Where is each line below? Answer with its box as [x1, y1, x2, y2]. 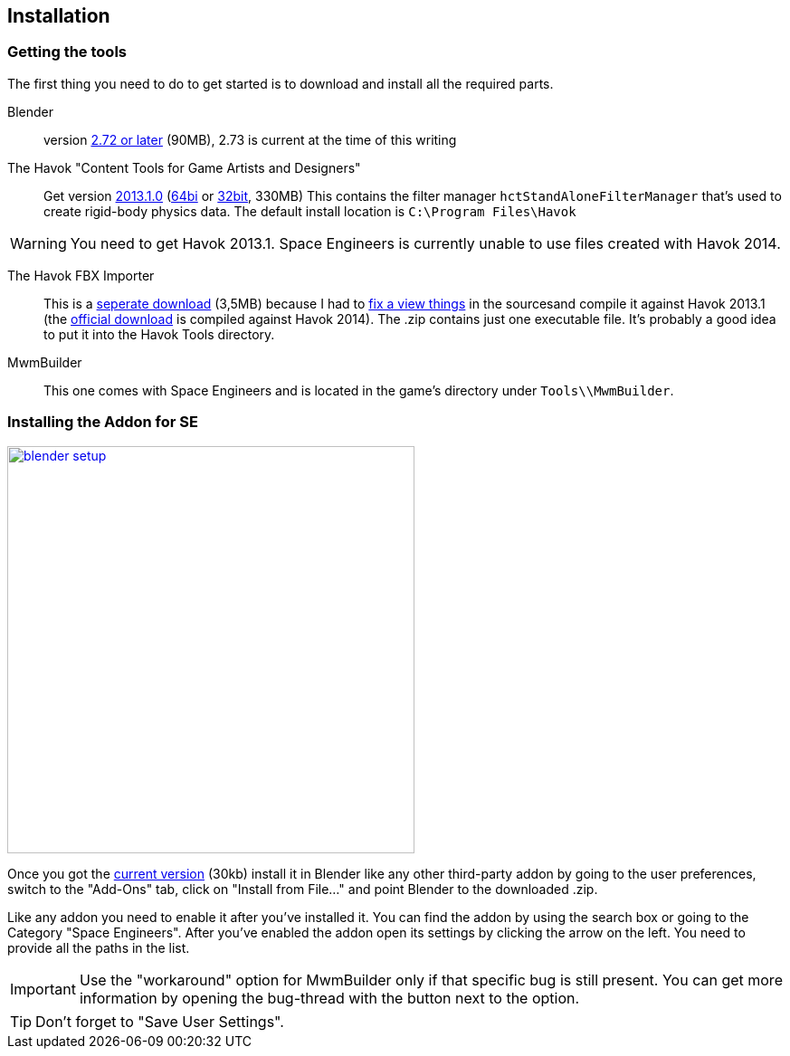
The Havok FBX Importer [7, 267, 155, 283]
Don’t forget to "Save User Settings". [35, 1012, 284, 1031]
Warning [10, 233, 67, 252]
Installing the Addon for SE [7, 413, 198, 432]
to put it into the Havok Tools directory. [43, 326, 275, 342]
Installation [7, 5, 110, 27]
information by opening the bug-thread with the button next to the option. [79, 988, 580, 1007]
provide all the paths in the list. [7, 939, 190, 956]
